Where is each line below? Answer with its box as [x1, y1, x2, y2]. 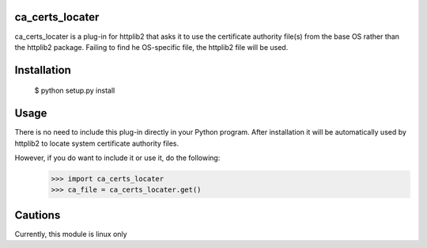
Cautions [14, 208, 61, 222]
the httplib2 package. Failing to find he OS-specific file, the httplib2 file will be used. [14, 42, 289, 52]
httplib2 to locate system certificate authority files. [14, 139, 179, 148]
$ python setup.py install [34, 86, 115, 95]
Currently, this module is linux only [14, 229, 127, 238]
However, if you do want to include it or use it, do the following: [14, 153, 221, 162]
